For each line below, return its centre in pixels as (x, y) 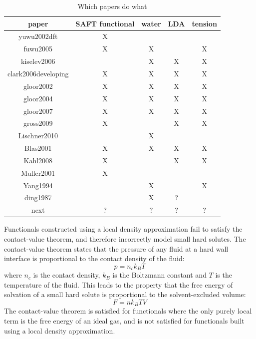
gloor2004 (38, 98)
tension (204, 23)
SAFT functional (105, 23)
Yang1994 (38, 185)
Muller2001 (38, 172)
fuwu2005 (38, 49)
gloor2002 (38, 86)
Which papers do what (112, 6)
